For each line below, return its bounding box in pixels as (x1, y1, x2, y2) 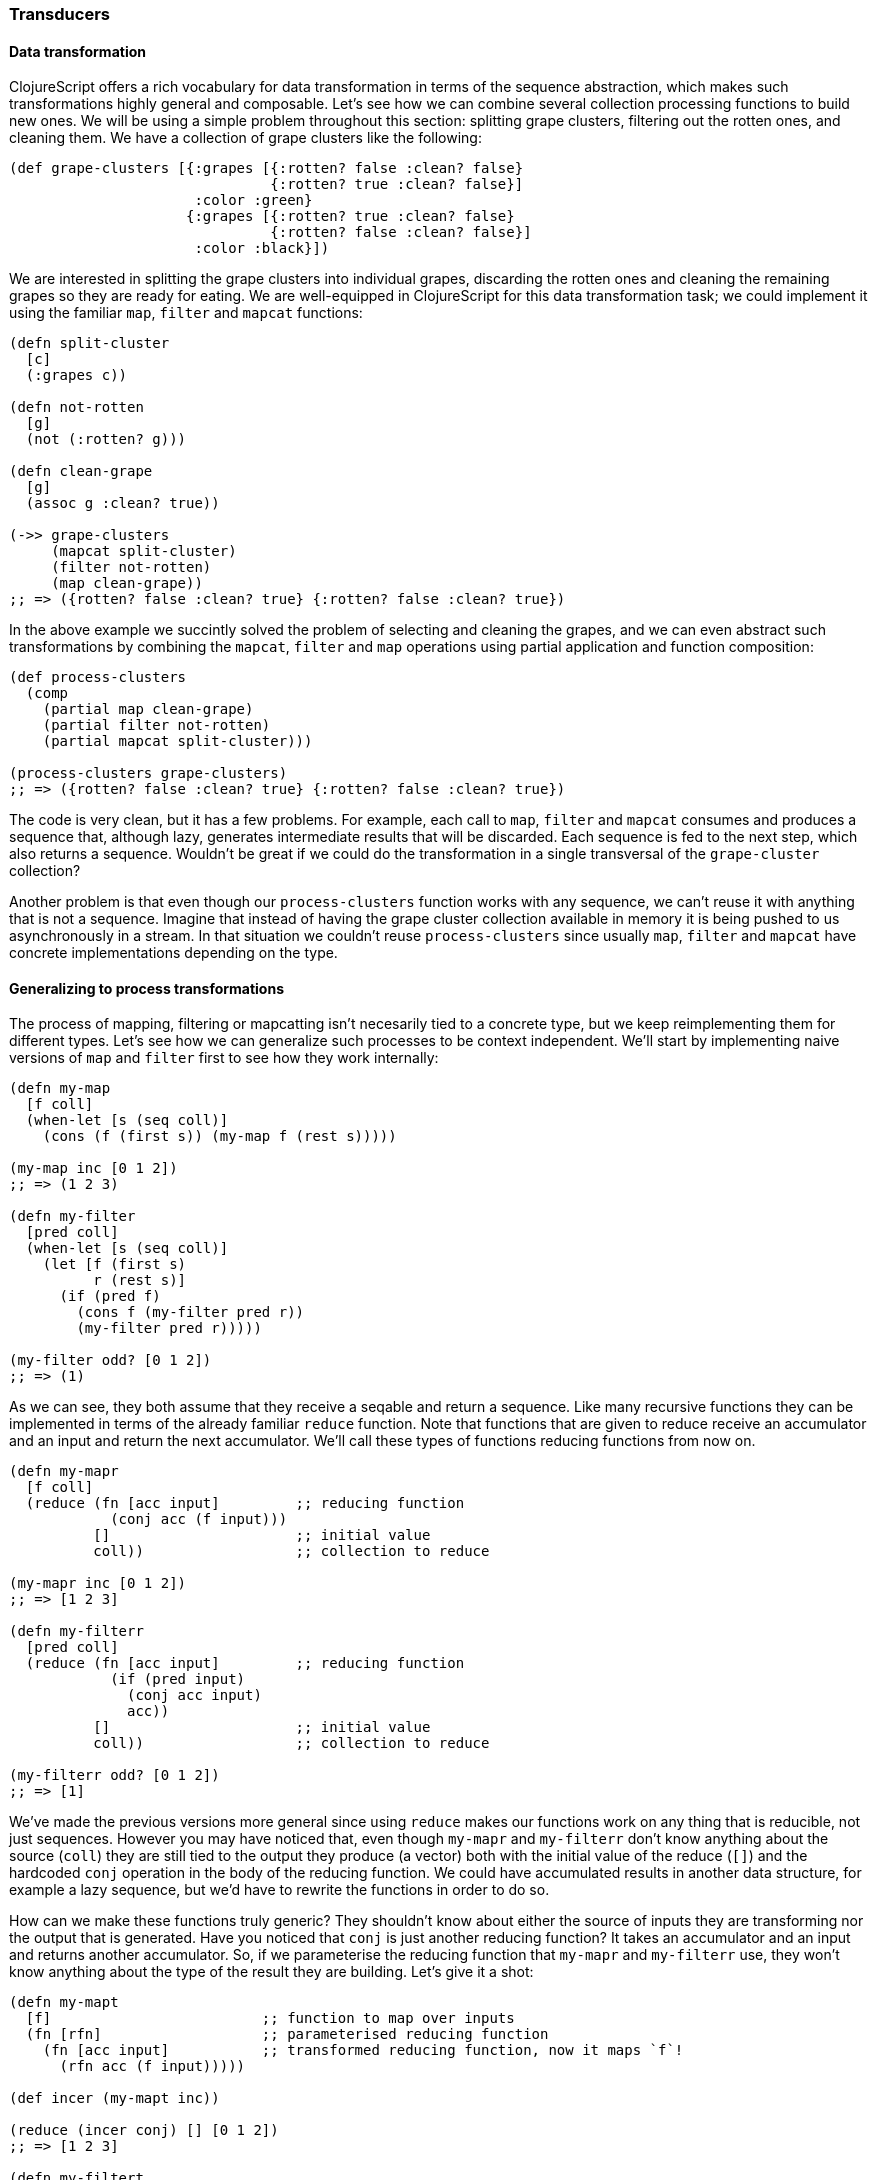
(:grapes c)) (25, 367, 128, 384)
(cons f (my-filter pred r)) (76, 1304, 305, 1321)
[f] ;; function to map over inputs (25, 2010, 515, 2027)
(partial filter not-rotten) (42, 717, 271, 734)
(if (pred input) (110, 1671, 246, 1688)
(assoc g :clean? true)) (25, 495, 220, 512)
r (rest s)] (93, 1272, 187, 1289)
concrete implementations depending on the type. (9, 944, 338, 962)
